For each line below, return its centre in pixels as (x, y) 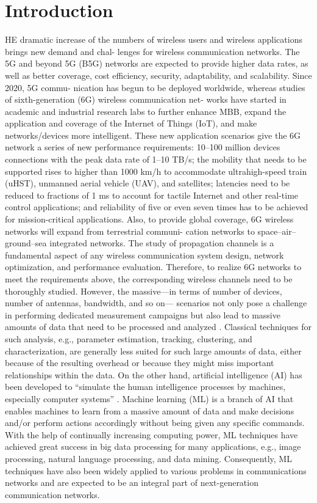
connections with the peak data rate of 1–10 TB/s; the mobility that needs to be (156, 159)
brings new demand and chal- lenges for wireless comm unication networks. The (152, 51)
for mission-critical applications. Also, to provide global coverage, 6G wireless (149, 219)
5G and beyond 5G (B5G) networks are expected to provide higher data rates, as (157, 63)
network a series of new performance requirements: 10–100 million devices (143, 147)
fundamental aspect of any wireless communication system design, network (144, 255)
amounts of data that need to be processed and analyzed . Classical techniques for (158, 327)
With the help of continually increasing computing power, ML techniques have (151, 434)
